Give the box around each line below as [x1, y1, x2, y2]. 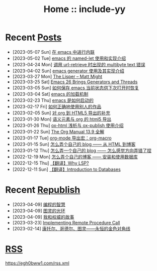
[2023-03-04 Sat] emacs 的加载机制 [12, 91, 89, 97]
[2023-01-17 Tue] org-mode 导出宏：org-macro [12, 134, 112, 141]
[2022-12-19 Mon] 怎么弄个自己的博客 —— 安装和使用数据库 [12, 154, 138, 160]
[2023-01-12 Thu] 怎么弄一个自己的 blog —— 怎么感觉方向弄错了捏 [12, 147, 152, 154]
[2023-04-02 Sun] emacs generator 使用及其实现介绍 [12, 68, 125, 74]
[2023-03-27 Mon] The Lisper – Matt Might [12, 73, 103, 79]
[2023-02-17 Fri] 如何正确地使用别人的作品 [12, 103, 102, 109]
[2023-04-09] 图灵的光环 [12, 207, 65, 214]
